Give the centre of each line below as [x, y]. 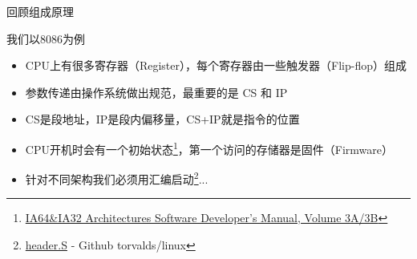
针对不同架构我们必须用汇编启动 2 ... [117, 178]
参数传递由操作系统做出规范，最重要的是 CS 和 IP [156, 92]
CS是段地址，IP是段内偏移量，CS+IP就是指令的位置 [162, 119]
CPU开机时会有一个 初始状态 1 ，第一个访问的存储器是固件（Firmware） [209, 148]
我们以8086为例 [46, 38]
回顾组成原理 [40, 11]
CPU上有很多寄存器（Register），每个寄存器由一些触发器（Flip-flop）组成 [216, 65]
